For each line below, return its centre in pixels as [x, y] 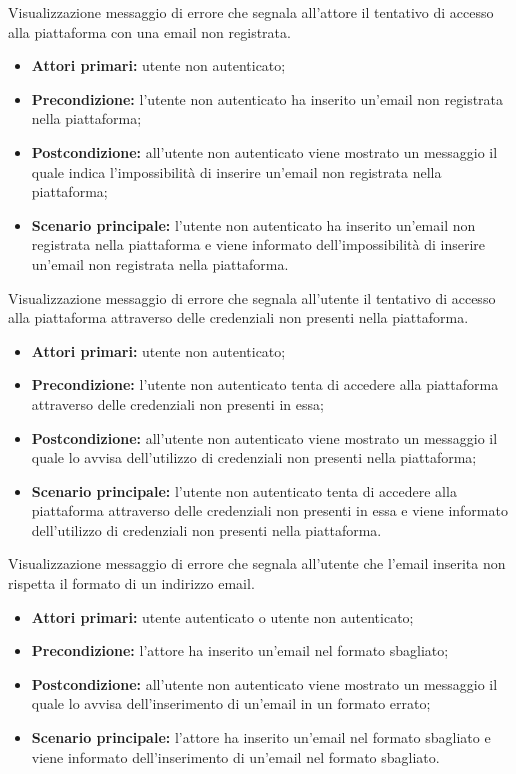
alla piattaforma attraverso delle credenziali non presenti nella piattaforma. [238, 317]
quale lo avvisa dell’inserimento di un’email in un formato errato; [231, 703]
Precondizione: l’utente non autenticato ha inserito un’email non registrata [267, 98]
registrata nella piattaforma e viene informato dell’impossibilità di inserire [258, 244]
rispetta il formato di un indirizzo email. [131, 583]
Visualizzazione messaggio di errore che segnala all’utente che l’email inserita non [257, 563]
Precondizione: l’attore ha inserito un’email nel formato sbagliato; [240, 650]
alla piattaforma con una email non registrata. [149, 31]
